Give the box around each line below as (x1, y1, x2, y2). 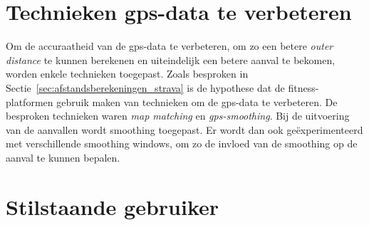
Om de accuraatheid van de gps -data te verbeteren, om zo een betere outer (6, 38, 333, 53)
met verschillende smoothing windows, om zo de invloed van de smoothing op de (6, 136, 358, 151)
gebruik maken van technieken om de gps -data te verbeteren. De (56, 94, 338, 109)
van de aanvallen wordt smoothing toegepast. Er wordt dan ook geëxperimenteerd (6, 122, 363, 137)
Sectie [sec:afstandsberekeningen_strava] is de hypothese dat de (6, 80, 285, 95)
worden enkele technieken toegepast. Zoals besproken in (6, 66, 249, 81)
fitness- (288, 80, 319, 95)
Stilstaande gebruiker (6, 192, 219, 221)
